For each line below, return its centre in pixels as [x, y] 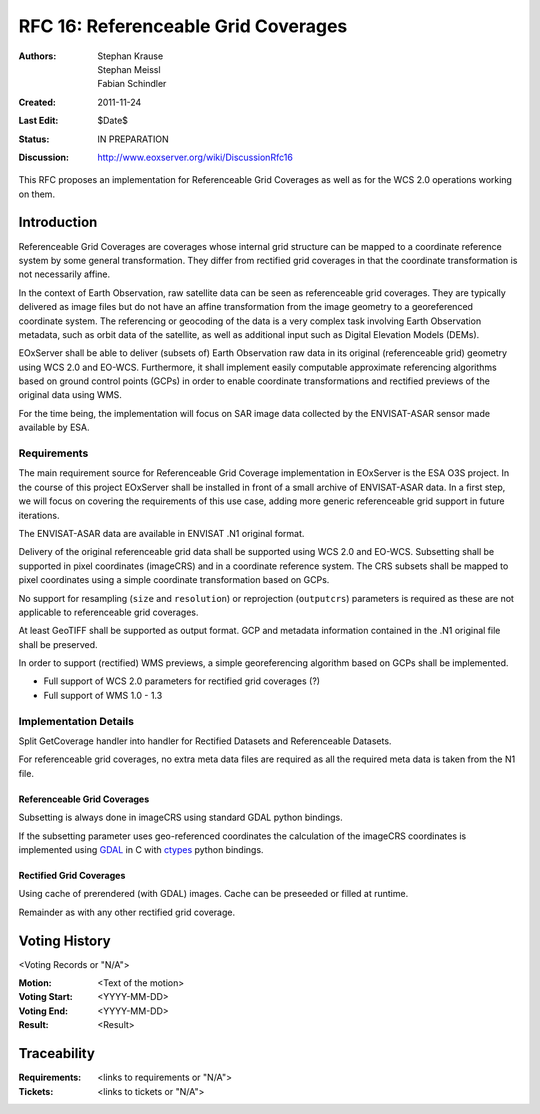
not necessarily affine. [64, 274]
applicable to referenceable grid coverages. [108, 612]
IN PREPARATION [133, 139]
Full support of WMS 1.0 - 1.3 [103, 695]
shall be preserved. [58, 644]
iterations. [39, 515]
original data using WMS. [70, 395]
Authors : [37, 56]
